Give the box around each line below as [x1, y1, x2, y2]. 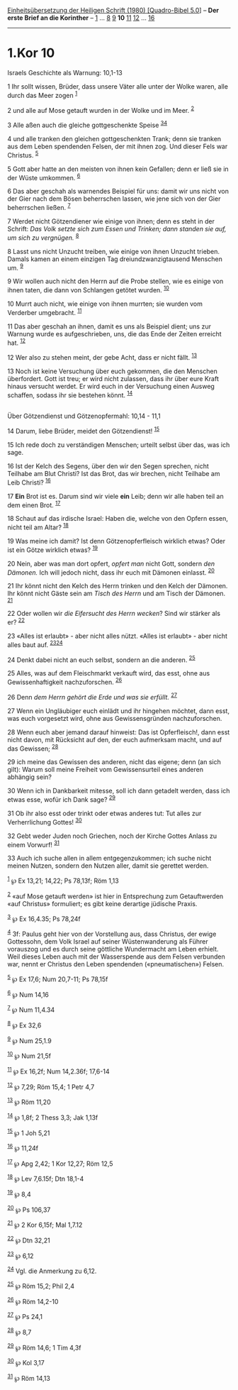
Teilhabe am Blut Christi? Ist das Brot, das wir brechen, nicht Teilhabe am [7, 470, 220, 478]
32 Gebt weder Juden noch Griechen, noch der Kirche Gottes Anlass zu [7, 832, 217, 840]
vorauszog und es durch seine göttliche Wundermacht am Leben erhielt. [7, 944, 219, 953]
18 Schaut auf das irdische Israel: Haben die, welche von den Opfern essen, [7, 514, 229, 523]
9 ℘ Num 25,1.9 [7, 1035, 52, 1045]
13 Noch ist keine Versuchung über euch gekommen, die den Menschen [7, 367, 217, 375]
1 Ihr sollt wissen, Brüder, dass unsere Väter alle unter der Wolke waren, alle [7, 82, 229, 91]
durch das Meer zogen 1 [7, 89, 78, 99]
